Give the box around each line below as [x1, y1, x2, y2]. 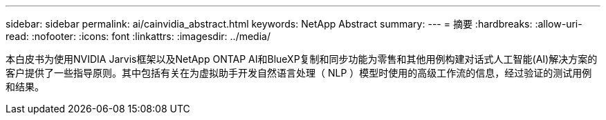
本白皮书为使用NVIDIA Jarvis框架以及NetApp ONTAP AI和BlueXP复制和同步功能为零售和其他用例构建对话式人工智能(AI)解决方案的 [6, 53, 598, 65]
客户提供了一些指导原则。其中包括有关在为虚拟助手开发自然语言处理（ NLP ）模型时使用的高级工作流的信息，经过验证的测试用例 [6, 67, 592, 79]
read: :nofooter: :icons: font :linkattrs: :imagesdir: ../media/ [6, 30, 270, 42]
